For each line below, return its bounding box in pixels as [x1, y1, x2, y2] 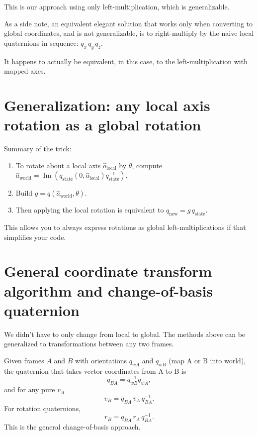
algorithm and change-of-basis [4, 280, 213, 301]
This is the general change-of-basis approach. [4, 422, 141, 432]
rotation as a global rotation [4, 114, 201, 135]
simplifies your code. [4, 231, 66, 242]
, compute [132, 160, 163, 170]
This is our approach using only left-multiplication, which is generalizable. [4, 1, 230, 11]
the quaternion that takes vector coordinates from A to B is [4, 365, 186, 376]
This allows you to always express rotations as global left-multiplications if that [4, 222, 246, 232]
